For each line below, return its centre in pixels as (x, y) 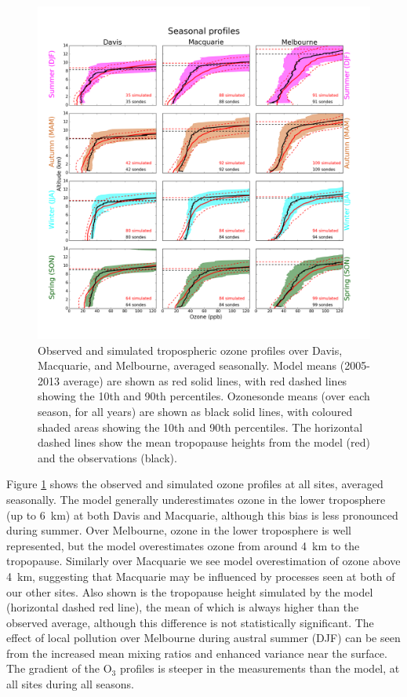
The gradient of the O (59, 668)
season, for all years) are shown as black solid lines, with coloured (195, 411)
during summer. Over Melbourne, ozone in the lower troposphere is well (179, 530)
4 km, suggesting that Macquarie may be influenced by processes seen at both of (201, 576)
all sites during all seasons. (70, 684)
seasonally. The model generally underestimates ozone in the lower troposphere (196, 499)
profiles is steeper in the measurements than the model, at (260, 668)
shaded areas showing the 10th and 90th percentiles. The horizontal (200, 427)
